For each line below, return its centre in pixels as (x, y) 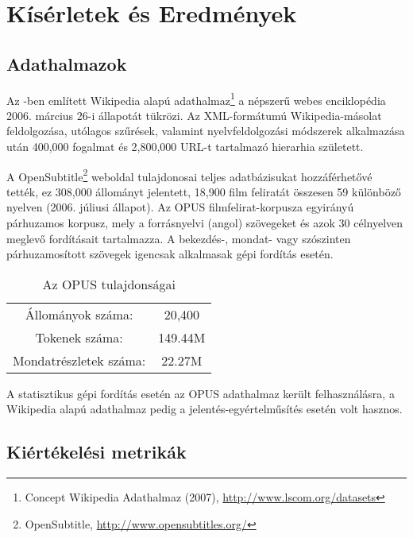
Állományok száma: (79, 314)
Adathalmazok (67, 63)
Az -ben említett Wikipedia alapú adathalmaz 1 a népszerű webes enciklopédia (196, 99)
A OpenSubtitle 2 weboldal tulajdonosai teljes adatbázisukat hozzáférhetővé (189, 175)
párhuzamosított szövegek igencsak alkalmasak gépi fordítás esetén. (170, 254)
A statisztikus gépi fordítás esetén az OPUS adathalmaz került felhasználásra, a (201, 393)
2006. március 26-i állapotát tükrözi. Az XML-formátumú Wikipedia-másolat (194, 115)
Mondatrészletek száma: (79, 360)
